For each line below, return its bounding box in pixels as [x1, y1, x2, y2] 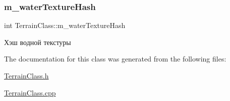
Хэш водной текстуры [4, 36, 71, 47]
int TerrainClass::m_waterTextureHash [4, 20, 126, 30]
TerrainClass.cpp [4, 87, 56, 97]
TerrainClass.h [4, 70, 49, 80]
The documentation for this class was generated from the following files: [4, 53, 226, 64]
